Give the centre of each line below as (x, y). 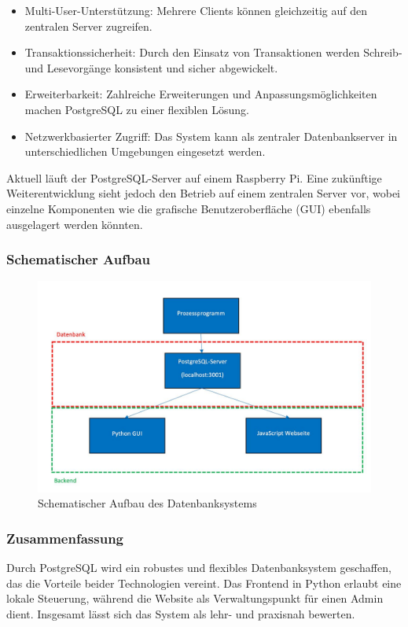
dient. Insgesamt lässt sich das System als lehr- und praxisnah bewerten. (181, 613)
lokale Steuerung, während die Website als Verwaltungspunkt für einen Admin (195, 598)
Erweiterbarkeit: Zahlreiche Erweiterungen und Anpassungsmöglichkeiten (201, 94)
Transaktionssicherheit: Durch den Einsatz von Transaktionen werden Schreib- (213, 52)
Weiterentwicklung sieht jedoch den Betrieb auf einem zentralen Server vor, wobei (203, 193)
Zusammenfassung (65, 538)
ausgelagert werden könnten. (75, 224)
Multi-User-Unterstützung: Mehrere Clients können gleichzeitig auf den (196, 10)
